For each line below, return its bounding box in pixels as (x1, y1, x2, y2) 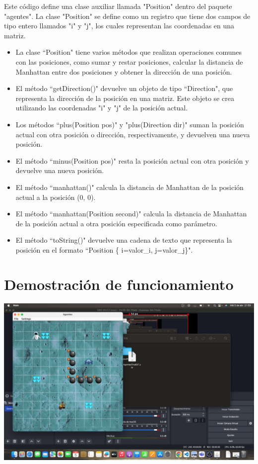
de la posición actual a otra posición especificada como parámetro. (15, 218, 217, 228)
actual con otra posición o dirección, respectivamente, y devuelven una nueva (15, 129, 250, 139)
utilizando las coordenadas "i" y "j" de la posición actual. (15, 102, 188, 113)
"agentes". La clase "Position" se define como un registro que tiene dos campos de (4, 10, 251, 21)
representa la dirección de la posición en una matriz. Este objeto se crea (15, 93, 234, 103)
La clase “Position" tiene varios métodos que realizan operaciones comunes (15, 47, 242, 57)
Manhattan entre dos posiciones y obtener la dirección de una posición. (15, 66, 232, 77)
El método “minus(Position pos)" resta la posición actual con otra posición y (15, 155, 249, 166)
